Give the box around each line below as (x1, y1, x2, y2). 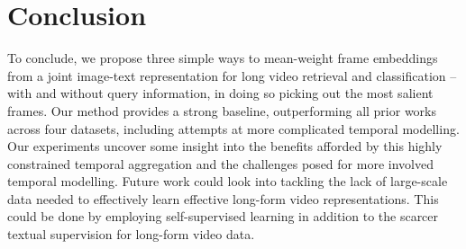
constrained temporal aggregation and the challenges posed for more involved (7, 154, 434, 173)
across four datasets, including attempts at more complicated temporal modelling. (7, 119, 460, 138)
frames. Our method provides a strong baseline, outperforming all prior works (7, 101, 436, 120)
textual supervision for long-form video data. (7, 225, 255, 244)
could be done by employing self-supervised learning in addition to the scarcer (7, 207, 439, 226)
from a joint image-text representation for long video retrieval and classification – (7, 66, 457, 84)
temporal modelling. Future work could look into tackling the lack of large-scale (7, 172, 448, 191)
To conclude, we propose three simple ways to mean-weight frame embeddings (7, 49, 438, 67)
